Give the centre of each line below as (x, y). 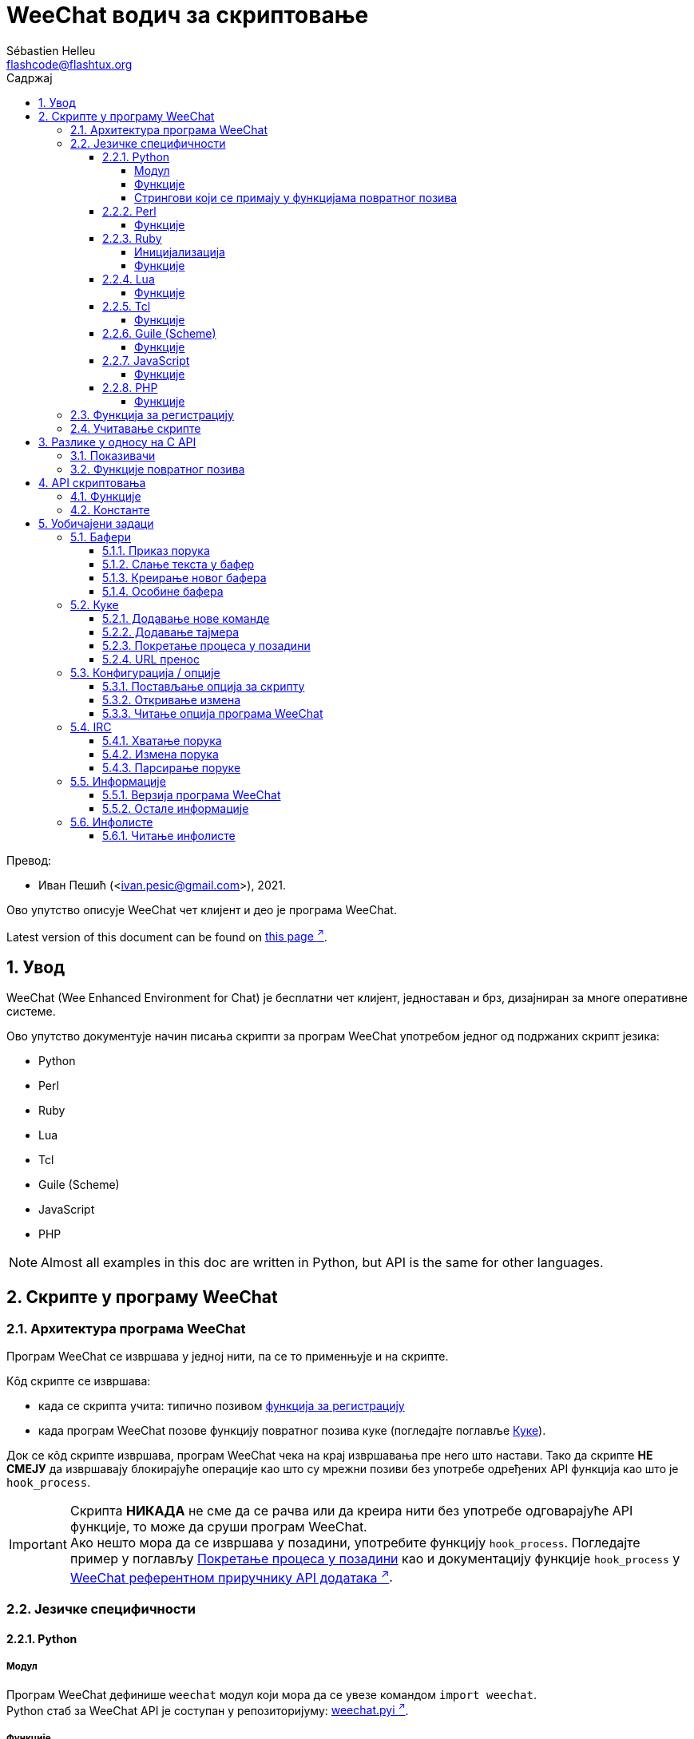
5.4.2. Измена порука (161, 754)
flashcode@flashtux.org (69, 64)
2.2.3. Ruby (132, 238)
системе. (31, 1012)
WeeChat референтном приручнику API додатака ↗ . (231, 1576)
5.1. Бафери (101, 537)
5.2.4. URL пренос (151, 659)
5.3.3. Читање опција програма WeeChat (213, 713)
